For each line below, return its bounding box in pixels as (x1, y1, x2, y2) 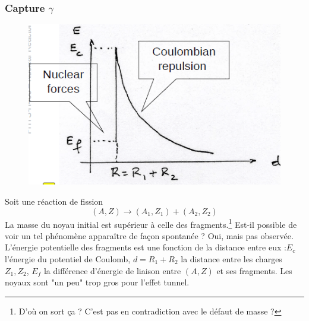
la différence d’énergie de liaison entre (43, 264, 181, 276)
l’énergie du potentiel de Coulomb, (5, 253, 131, 265)
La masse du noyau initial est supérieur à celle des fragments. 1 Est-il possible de (5, 216, 297, 230)
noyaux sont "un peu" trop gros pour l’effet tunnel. (5, 276, 190, 288)
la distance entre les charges (181, 253, 282, 265)
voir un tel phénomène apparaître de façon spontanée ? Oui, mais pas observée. (5, 229, 294, 241)
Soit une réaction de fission (5, 195, 103, 207)
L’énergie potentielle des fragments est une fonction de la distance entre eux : (5, 241, 286, 253)
